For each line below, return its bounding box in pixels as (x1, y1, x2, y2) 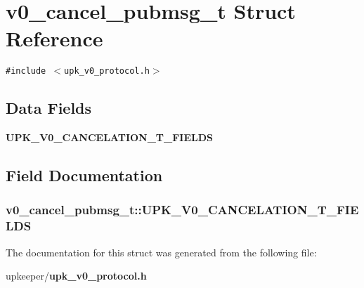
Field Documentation (6, 164, 163, 186)
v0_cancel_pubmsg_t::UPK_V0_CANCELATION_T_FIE (6, 201, 359, 218)
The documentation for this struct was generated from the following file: (6, 244, 317, 259)
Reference (6, 24, 103, 53)
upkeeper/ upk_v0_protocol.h (6, 268, 147, 283)
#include (6, 66, 46, 77)
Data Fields (6, 97, 92, 119)
